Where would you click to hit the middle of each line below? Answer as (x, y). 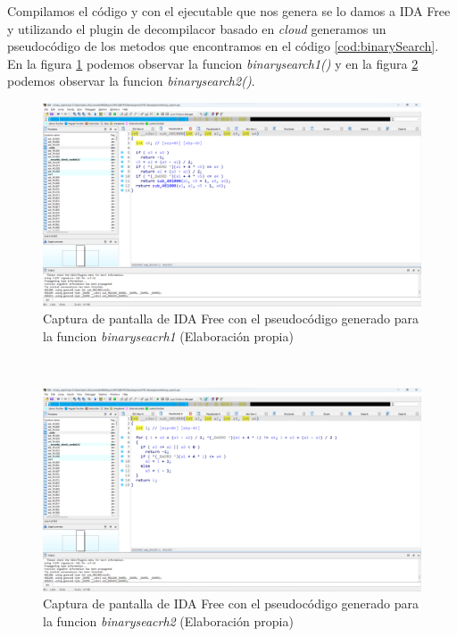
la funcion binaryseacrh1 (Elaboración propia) (168, 335)
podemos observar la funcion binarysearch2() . (131, 81)
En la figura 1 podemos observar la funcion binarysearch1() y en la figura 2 (213, 63)
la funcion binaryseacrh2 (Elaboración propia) (168, 621)
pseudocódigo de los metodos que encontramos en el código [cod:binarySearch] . (223, 46)
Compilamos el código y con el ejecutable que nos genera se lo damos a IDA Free (229, 11)
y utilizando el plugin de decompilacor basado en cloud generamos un (197, 28)
